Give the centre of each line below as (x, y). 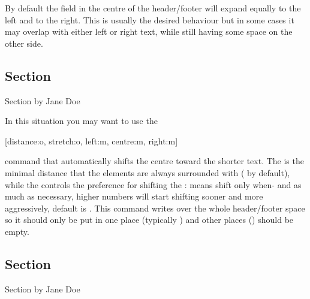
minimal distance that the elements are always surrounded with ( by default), (148, 172)
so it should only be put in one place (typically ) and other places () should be (149, 220)
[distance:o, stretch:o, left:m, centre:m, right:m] (91, 141)
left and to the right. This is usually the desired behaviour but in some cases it (150, 19)
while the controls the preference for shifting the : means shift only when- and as (153, 184)
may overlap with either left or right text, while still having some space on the (149, 31)
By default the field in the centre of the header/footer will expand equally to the (153, 8)
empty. (17, 231)
